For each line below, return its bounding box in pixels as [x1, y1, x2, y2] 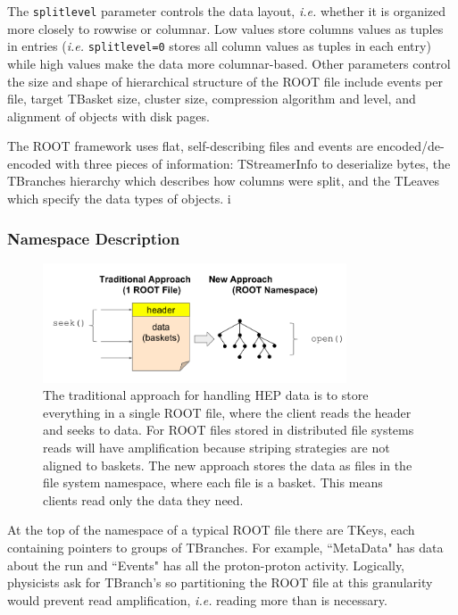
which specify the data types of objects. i [7, 189, 231, 208]
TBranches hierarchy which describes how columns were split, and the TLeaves [7, 171, 439, 190]
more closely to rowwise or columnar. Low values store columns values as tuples [7, 19, 444, 37]
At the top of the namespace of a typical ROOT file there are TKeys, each [7, 520, 415, 539]
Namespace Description [7, 227, 180, 249]
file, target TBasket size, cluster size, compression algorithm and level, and [7, 89, 416, 108]
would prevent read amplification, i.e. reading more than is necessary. [7, 590, 387, 609]
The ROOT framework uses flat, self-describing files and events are [7, 137, 373, 155]
